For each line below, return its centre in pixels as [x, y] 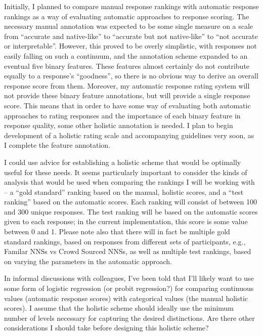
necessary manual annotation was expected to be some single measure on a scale [129, 26]
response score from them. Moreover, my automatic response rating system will [127, 85]
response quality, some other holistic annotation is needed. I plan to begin [119, 125]
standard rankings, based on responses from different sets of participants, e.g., [125, 241]
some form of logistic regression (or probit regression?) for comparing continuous [129, 288]
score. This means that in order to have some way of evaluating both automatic [127, 105]
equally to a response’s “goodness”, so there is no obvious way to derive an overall [131, 76]
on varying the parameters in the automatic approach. [88, 261]
